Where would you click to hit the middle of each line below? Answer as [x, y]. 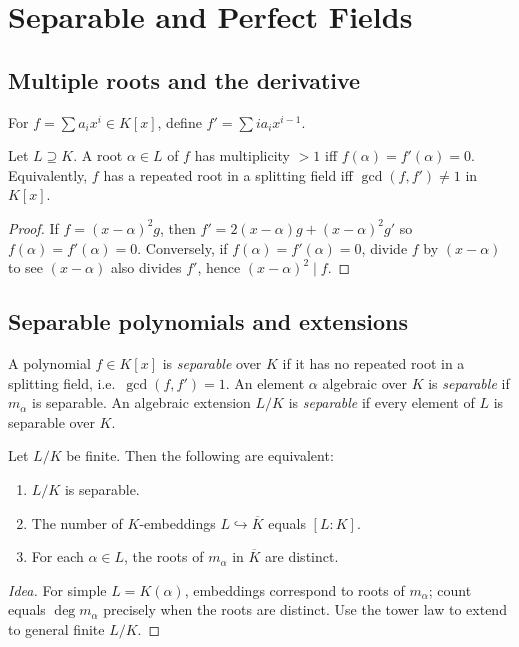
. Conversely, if [182, 247]
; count [450, 589]
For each [57, 556]
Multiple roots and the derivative [184, 79]
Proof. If [33, 227]
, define [179, 121]
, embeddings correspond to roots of [294, 589]
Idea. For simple [57, 589]
